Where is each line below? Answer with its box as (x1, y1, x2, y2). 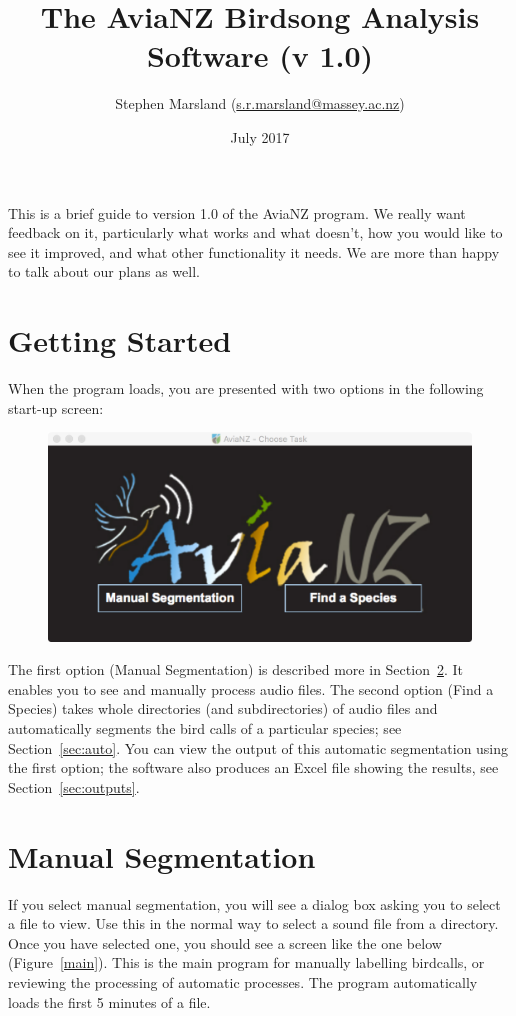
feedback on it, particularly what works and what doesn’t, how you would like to (8, 222, 503, 243)
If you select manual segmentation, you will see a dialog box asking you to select (8, 893, 501, 914)
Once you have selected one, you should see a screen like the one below (8, 932, 442, 953)
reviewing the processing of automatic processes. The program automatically (8, 971, 478, 992)
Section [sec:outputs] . (8, 776, 140, 797)
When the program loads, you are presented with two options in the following (8, 378, 484, 398)
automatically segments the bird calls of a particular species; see (8, 718, 402, 739)
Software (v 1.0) (146, 35, 374, 76)
